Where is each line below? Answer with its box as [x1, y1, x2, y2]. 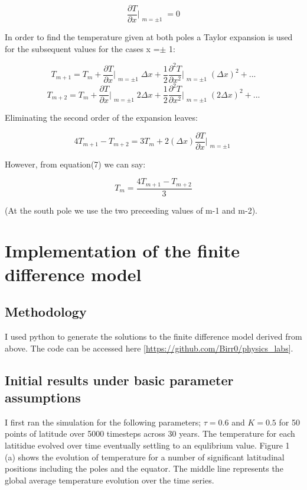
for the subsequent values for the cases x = [5, 42, 160, 54]
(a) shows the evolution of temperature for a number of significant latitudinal [5, 450, 285, 463]
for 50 [279, 415, 300, 428]
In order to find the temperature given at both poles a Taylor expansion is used [5, 30, 293, 43]
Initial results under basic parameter [5, 370, 234, 389]
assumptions [5, 388, 81, 406]
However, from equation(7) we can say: [5, 157, 146, 170]
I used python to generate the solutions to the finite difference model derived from [5, 330, 302, 342]
